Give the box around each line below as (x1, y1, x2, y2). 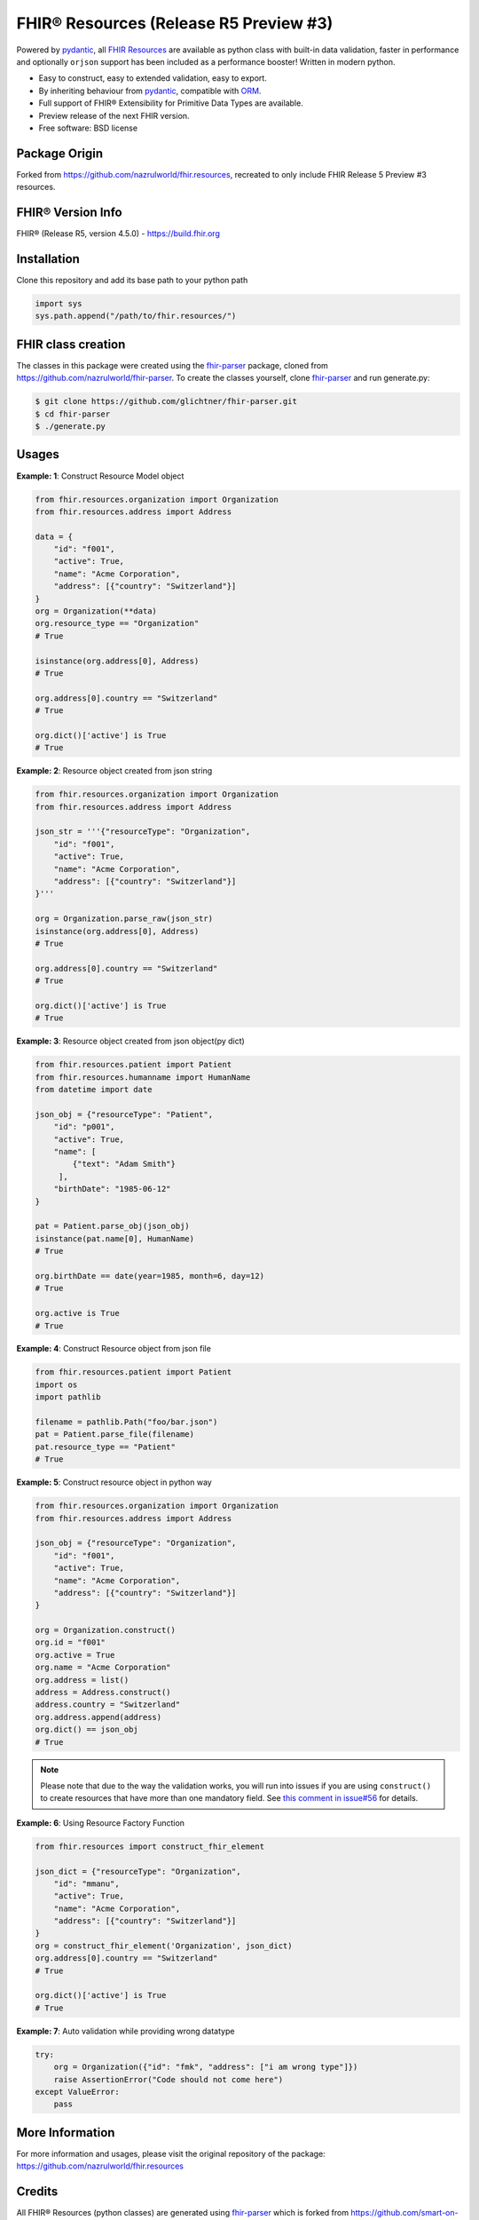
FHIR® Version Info (16, 205, 123, 219)
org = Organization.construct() (35, 1625, 177, 1636)
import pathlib (35, 1392, 101, 1402)
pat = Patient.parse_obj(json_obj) (35, 1221, 190, 1232)
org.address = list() (35, 1675, 130, 1685)
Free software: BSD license (38, 123, 137, 133)
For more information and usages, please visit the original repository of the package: (16, 2148, 326, 2159)
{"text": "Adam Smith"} (72, 1159, 177, 1169)
